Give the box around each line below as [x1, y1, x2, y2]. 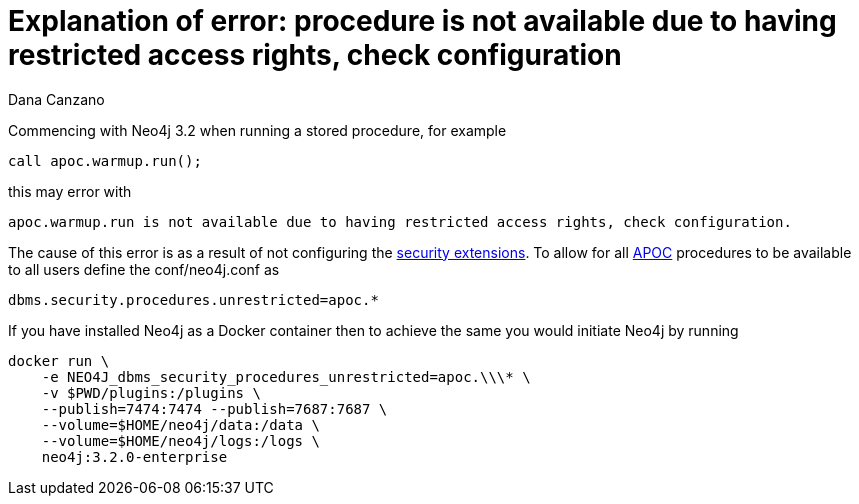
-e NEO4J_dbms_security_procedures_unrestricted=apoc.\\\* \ [41, 368, 531, 385]
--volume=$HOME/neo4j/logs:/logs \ [41, 432, 320, 449]
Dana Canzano [8, 90, 105, 108]
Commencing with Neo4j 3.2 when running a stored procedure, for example [8, 121, 507, 139]
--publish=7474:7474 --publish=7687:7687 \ [41, 400, 388, 417]
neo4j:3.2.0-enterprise [41, 448, 228, 465]
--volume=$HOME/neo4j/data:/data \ [41, 416, 320, 433]
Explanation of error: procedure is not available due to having [8, 4, 837, 38]
